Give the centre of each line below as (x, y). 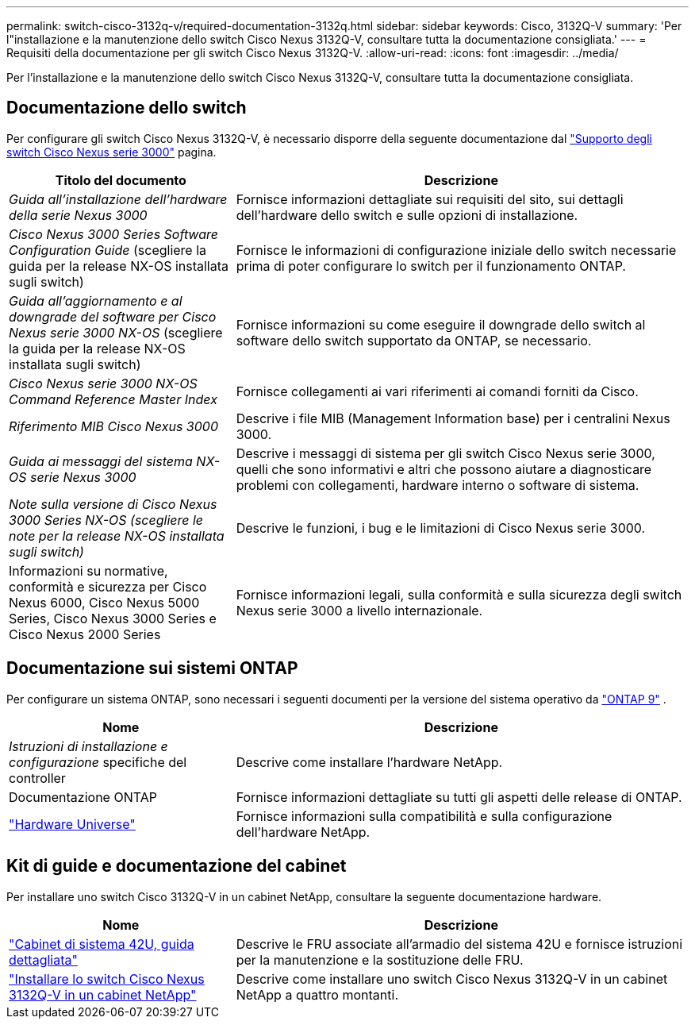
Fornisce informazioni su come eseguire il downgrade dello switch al (441, 324)
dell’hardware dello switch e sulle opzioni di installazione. (407, 215)
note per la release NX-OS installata (117, 536)
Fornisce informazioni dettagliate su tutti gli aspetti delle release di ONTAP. (459, 797)
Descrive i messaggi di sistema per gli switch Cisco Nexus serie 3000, (445, 453)
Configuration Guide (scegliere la (108, 250)
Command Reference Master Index (113, 399)
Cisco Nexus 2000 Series (85, 634)
